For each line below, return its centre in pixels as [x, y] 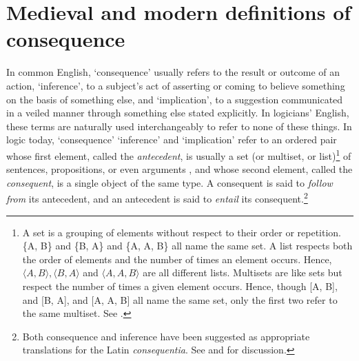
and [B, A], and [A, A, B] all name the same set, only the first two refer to [180, 299]
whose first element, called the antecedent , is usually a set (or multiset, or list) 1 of [179, 154]
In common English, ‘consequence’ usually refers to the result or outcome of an [173, 72]
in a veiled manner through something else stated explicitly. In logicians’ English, [178, 113]
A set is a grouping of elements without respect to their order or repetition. [182, 232]
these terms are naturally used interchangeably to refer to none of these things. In [179, 126]
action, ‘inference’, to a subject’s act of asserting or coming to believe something [176, 85]
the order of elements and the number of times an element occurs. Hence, [177, 259]
